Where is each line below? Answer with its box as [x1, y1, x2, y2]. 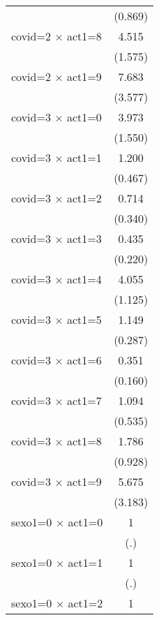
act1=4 [67, 271, 102, 287]
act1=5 [67, 311, 102, 327]
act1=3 [67, 230, 102, 246]
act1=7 [67, 392, 102, 408]
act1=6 [67, 352, 102, 368]
